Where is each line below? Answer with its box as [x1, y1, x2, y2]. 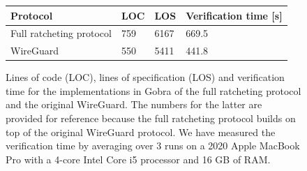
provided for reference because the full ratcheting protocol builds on [6, 111, 296, 126]
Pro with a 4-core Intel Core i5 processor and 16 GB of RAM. [6, 151, 271, 166]
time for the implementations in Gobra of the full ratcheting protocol [6, 83, 301, 98]
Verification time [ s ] [186, 8, 283, 22]
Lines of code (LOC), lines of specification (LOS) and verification [6, 70, 285, 84]
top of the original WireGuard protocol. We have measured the [6, 124, 276, 139]
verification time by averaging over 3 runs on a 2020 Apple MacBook [6, 138, 300, 153]
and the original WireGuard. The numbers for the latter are [6, 97, 262, 112]
